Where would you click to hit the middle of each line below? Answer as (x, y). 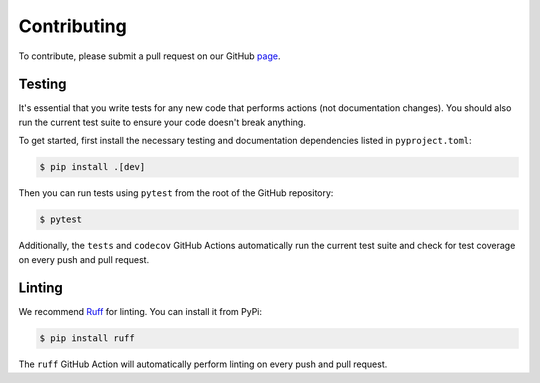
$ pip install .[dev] (92, 167)
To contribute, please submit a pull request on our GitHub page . (149, 56)
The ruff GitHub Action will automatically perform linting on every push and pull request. (203, 364)
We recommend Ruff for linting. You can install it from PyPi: (140, 312)
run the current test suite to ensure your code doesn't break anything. (162, 122)
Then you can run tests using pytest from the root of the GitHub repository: (176, 193)
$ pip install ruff (87, 338)
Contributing (72, 26)
